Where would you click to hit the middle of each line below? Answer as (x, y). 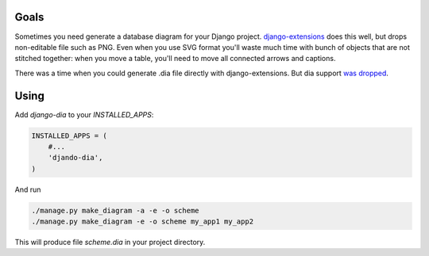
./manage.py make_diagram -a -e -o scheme (115, 210)
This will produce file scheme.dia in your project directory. (110, 243)
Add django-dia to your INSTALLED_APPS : (84, 114)
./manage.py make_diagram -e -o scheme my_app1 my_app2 (143, 222)
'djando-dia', (75, 158)
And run (28, 189)
